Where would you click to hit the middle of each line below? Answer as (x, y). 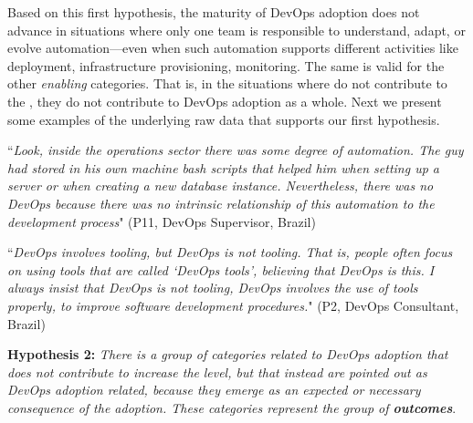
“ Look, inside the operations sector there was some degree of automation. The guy (236, 150)
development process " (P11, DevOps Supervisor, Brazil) (162, 221)
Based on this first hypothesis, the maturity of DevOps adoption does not (214, 12)
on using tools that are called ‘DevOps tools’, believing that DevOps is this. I (221, 269)
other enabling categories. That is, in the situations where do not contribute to (227, 83)
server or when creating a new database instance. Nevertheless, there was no (221, 186)
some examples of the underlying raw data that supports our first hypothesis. (224, 119)
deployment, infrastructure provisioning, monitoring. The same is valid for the (226, 65)
